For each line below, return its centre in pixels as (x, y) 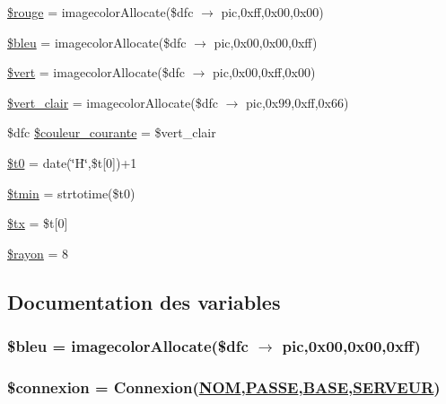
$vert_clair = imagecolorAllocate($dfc (113, 102)
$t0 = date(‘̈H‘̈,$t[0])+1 (72, 162)
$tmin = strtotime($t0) (71, 193)
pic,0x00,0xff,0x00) (264, 72)
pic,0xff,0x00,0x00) (272, 12)
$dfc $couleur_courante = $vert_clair (112, 132)
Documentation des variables (144, 301)
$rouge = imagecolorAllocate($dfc (101, 12)
